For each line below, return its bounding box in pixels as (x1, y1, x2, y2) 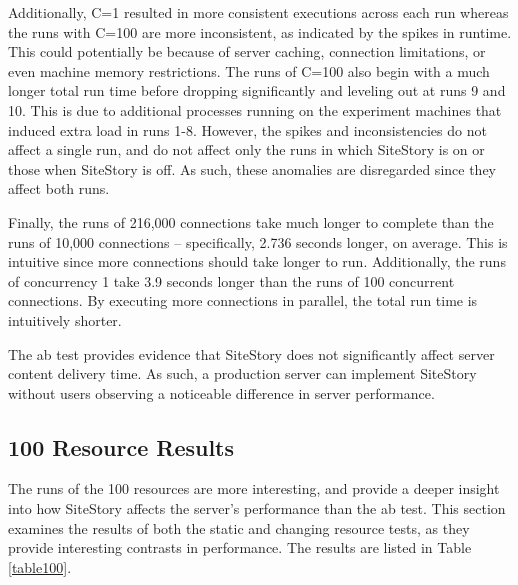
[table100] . (8, 556, 72, 577)
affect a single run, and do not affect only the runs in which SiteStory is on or (8, 139, 485, 160)
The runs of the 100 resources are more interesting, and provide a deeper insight (8, 478, 500, 499)
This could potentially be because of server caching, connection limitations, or (8, 41, 486, 62)
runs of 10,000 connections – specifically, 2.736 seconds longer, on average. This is (8, 231, 508, 252)
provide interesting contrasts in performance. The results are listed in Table (8, 537, 472, 558)
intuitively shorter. (8, 309, 122, 330)
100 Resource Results (8, 431, 235, 462)
